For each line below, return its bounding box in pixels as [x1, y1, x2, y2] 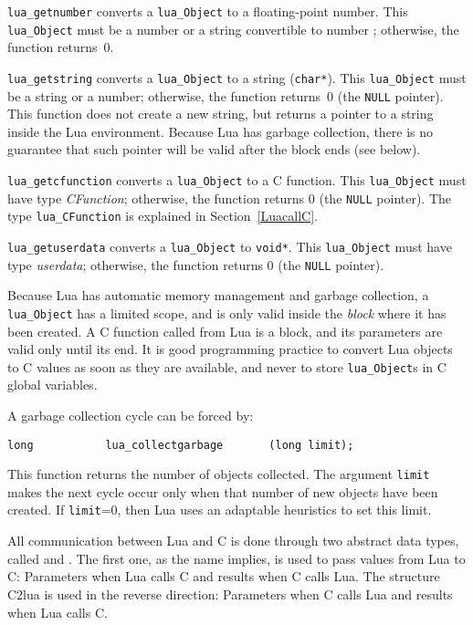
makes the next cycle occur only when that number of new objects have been [7, 482, 438, 501]
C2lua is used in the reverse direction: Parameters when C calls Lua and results [7, 584, 453, 603]
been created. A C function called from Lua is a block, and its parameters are [7, 321, 443, 340]
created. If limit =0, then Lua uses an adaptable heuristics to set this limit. [7, 500, 432, 519]
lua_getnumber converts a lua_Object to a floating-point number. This [7, 2, 408, 20]
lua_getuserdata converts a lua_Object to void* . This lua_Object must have [7, 236, 452, 255]
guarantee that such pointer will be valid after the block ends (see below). [7, 140, 421, 159]
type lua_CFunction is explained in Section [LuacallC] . [7, 206, 318, 225]
